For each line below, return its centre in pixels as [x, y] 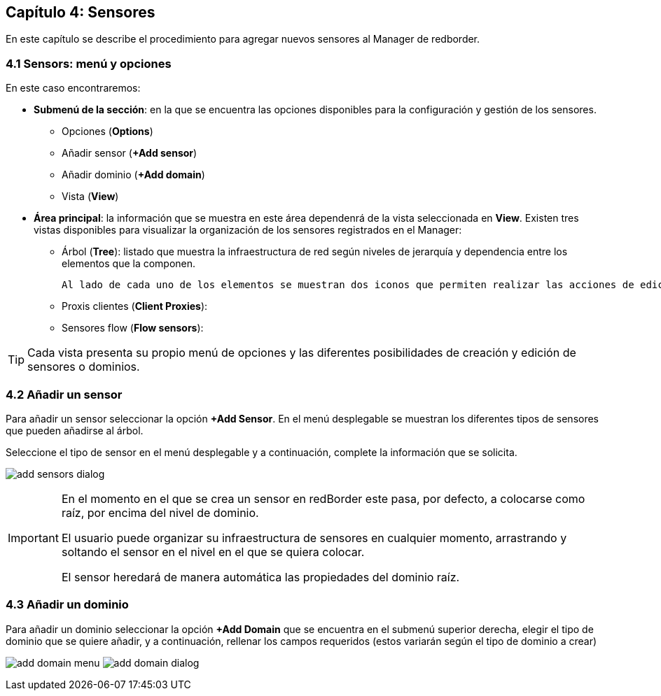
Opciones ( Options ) [107, 132]
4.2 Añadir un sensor [64, 394]
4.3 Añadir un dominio [67, 605]
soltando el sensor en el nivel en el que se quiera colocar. [213, 552]
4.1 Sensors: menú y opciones [89, 63]
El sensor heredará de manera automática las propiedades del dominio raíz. [260, 577]
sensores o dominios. [84, 367]
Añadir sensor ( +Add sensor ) [130, 153]
